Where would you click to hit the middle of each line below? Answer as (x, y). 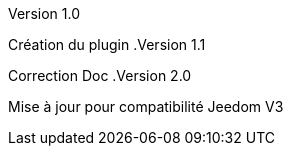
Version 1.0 (44, 13)
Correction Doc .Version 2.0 (100, 75)
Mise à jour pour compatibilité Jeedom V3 (146, 106)
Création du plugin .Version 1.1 (107, 44)
